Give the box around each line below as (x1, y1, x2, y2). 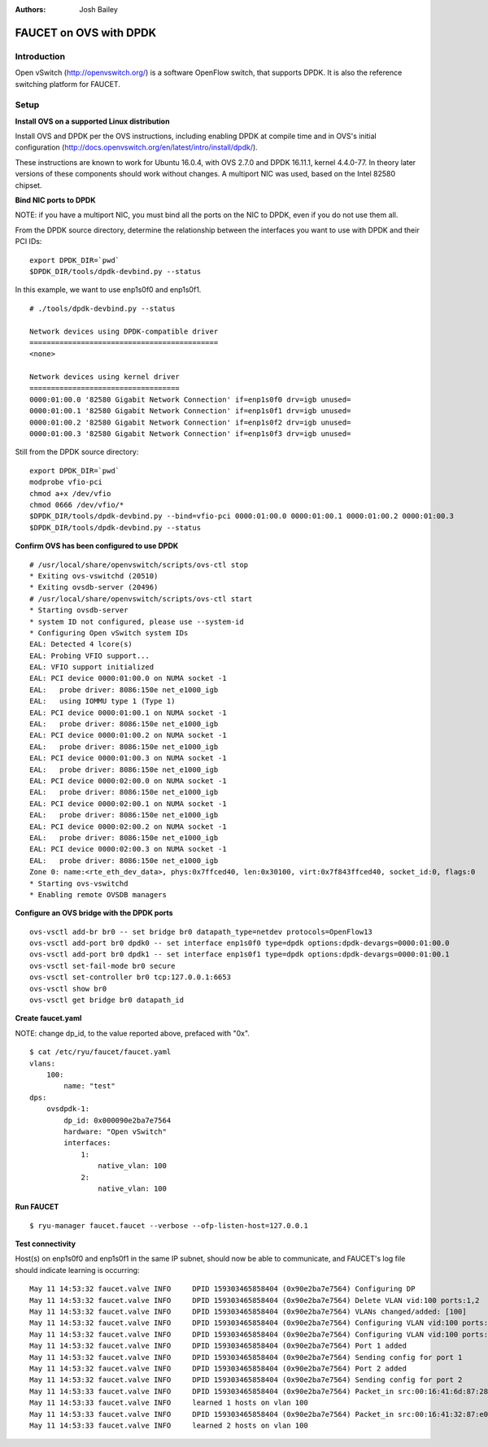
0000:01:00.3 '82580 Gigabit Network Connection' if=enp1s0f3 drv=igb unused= (29, 429, 351, 438)
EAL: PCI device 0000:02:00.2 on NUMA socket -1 (29, 822, 227, 831)
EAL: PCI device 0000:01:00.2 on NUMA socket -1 (29, 730, 227, 740)
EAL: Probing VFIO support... (29, 651, 150, 660)
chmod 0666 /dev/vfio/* (29, 500, 124, 510)
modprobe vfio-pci (29, 477, 103, 487)
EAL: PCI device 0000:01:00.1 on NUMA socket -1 (29, 708, 227, 717)
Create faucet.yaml (15, 1013, 82, 1023)
